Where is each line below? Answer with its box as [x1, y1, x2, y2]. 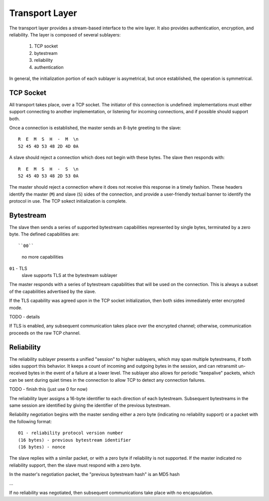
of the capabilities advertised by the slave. [9, 288, 97, 294]
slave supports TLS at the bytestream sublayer [21, 272, 118, 278]
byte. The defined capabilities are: [9, 231, 80, 237]
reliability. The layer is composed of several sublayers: [9, 31, 121, 37]
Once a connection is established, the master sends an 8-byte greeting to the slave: [9, 125, 181, 131]
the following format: [9, 418, 52, 424]
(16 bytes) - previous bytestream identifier [18, 437, 132, 443]
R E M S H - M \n [18, 136, 79, 142]
